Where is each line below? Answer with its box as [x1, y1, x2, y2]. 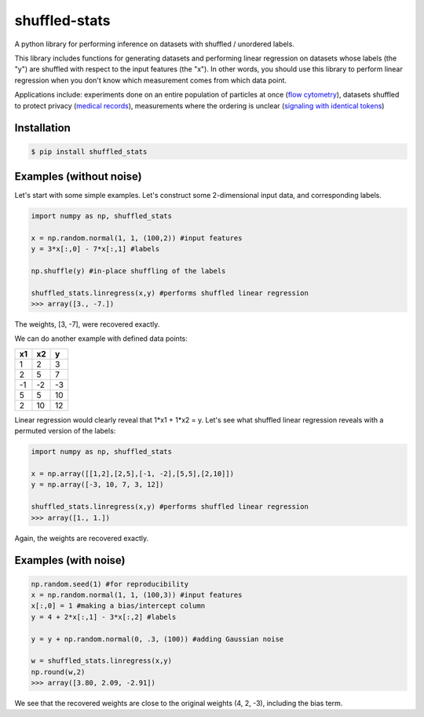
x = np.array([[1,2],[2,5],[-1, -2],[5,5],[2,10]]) [31, 470, 235, 478]
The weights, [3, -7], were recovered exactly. [14, 320, 160, 329]
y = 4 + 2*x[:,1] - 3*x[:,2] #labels [31, 613, 177, 621]
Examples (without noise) [14, 170, 142, 183]
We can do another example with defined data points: [14, 334, 188, 343]
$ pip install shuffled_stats [31, 147, 148, 156]
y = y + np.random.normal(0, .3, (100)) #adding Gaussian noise [31, 635, 284, 643]
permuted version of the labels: [14, 426, 116, 436]
